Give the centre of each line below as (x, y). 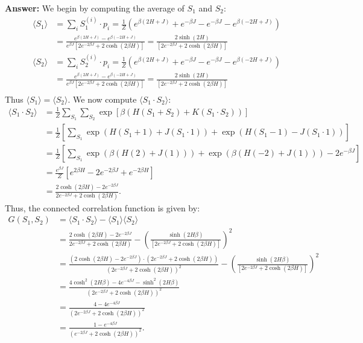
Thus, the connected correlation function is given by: (103, 207)
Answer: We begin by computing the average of (95, 8)
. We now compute (102, 99)
